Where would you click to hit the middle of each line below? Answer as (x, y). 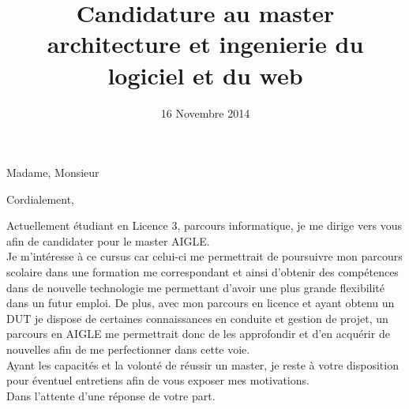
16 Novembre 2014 (205, 113)
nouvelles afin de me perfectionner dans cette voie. (128, 349)
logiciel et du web (205, 75)
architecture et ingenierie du (205, 44)
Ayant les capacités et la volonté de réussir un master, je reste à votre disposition (203, 364)
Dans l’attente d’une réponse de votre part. (111, 395)
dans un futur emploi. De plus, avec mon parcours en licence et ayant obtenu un (201, 303)
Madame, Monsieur (53, 173)
